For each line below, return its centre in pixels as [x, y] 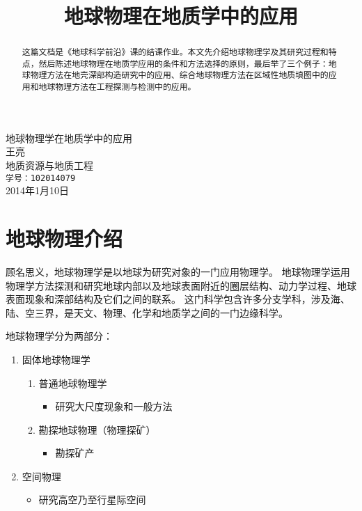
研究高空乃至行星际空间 [92, 500]
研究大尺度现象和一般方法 [114, 406]
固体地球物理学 [56, 359]
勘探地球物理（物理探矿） [97, 429]
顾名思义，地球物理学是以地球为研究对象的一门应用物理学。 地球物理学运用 [178, 271]
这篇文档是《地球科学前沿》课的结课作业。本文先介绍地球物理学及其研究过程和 [175, 52]
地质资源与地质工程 [49, 165]
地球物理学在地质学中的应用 [69, 137]
